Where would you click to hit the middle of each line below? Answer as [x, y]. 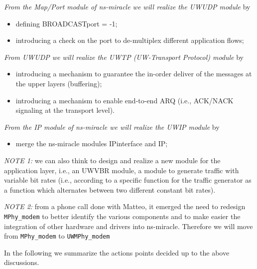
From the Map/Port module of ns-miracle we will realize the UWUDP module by [127, 6]
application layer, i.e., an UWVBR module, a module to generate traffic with [122, 170]
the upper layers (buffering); [59, 83]
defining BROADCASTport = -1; [66, 23]
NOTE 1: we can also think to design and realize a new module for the [112, 160]
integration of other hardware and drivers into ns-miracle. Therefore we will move [128, 226]
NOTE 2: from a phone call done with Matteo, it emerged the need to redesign [125, 206]
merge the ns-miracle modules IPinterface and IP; [92, 143]
